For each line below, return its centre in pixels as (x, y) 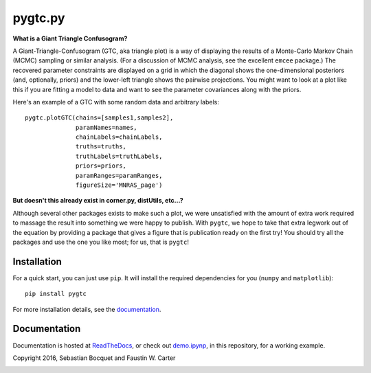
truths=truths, (101, 147)
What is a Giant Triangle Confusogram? (70, 38)
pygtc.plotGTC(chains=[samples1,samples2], (99, 118)
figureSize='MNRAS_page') (119, 185)
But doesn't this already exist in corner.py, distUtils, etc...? (98, 201)
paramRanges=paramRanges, (119, 176)
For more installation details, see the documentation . (87, 309)
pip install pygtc (56, 294)
